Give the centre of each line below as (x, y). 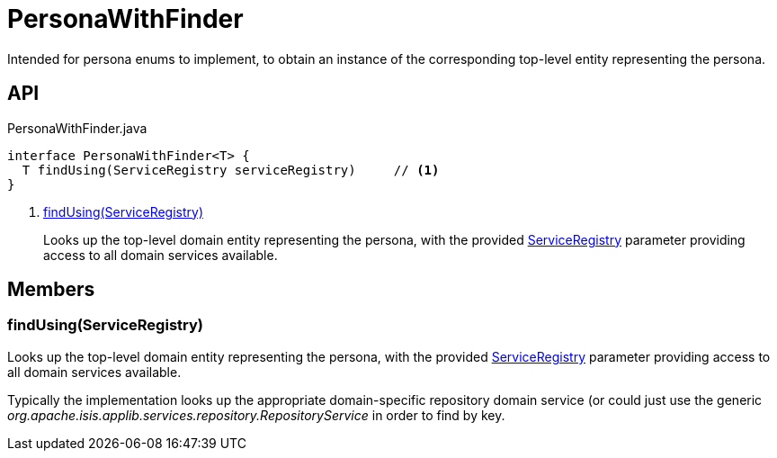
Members (51, 290)
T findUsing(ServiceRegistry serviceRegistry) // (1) (231, 170)
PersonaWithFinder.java (77, 128)
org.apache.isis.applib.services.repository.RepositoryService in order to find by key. (256, 415)
